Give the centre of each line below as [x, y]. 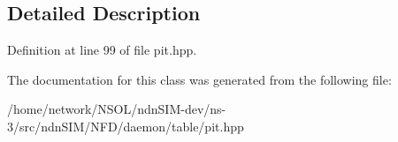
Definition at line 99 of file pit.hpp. [102, 50]
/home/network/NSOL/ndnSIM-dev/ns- [117, 109]
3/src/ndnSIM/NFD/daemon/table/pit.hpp [126, 126]
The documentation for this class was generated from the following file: [199, 79]
